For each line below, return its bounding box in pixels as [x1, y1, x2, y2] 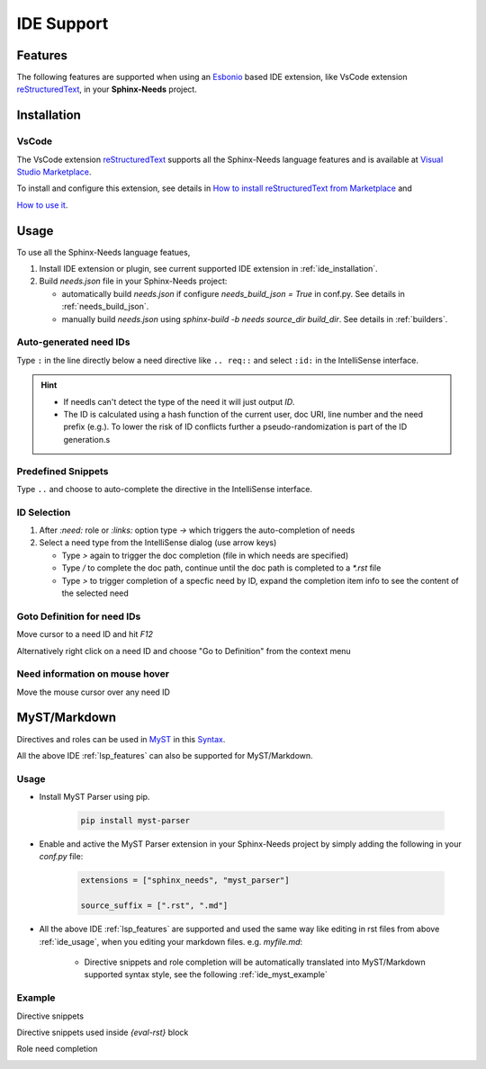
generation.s [63, 434, 111, 445]
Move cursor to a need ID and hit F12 [16, 629, 153, 640]
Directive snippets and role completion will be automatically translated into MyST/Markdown [84, 957, 427, 967]
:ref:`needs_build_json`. [61, 301, 149, 312]
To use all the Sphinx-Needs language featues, [16, 247, 191, 257]
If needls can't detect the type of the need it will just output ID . [63, 396, 296, 407]
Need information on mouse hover [16, 668, 170, 680]
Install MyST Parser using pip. [39, 792, 150, 803]
